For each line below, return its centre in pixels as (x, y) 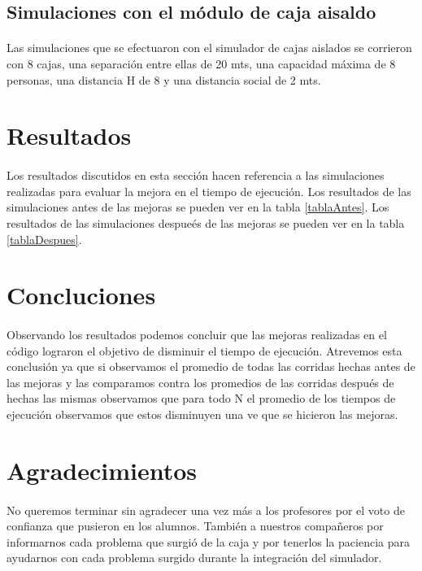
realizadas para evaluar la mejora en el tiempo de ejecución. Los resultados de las (209, 191)
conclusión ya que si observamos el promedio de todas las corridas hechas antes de (211, 366)
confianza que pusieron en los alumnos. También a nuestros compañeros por (195, 526)
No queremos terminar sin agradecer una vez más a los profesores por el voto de (206, 510)
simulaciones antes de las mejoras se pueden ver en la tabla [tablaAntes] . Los (198, 207)
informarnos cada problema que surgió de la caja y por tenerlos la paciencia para (208, 541)
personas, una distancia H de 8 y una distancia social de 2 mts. (164, 79)
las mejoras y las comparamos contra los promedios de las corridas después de (200, 382)
